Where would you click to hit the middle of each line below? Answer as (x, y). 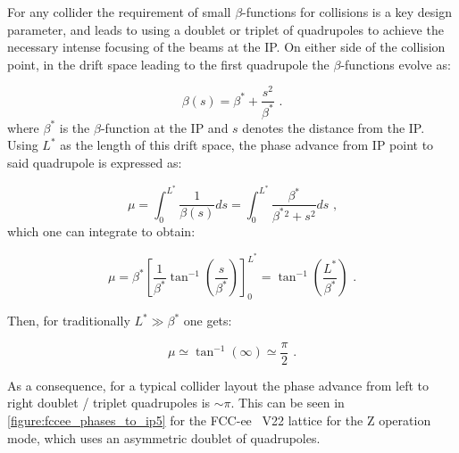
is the (75, 127)
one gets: (208, 321)
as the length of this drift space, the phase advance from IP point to (247, 145)
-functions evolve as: (396, 64)
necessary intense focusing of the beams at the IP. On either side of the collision (226, 47)
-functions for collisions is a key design (347, 12)
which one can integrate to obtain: (101, 231)
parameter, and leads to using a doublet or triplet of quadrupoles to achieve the (225, 29)
